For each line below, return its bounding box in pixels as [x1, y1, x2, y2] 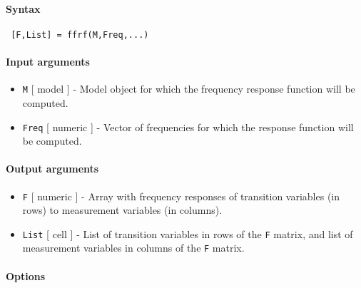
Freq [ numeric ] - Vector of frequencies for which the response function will [22, 119, 354, 134]
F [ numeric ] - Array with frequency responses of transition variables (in [22, 188, 340, 203]
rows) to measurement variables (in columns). [22, 202, 223, 217]
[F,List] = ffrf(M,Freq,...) [11, 29, 149, 40]
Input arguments [6, 54, 90, 69]
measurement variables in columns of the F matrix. [22, 240, 245, 255]
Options [6, 268, 46, 283]
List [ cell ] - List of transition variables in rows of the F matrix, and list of [22, 226, 353, 241]
